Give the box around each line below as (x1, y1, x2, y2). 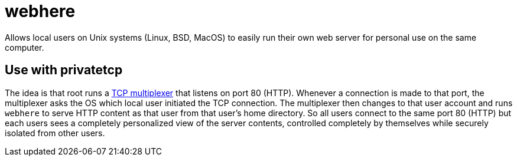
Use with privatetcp (5, 63, 123, 78)
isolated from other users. (5, 127, 105, 138)
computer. (5, 42, 44, 52)
